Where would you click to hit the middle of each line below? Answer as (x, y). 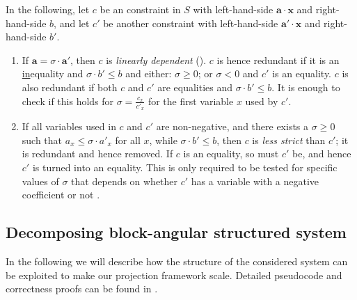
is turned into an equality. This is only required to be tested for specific (185, 167)
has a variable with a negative (255, 181)
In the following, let (48, 9)
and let (74, 23)
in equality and (53, 73)
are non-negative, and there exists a (232, 126)
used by (262, 101)
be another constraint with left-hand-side (191, 23)
